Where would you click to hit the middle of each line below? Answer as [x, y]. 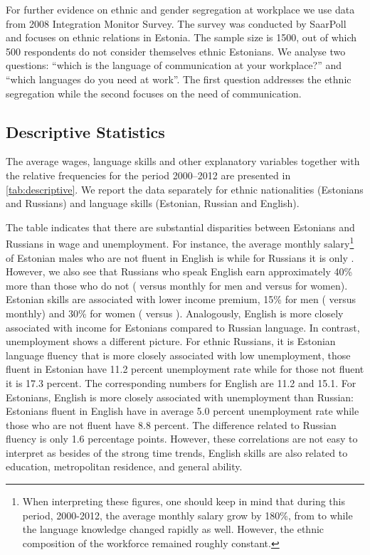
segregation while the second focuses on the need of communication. [154, 93]
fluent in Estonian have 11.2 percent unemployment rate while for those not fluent [185, 369]
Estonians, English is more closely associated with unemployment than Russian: [180, 397]
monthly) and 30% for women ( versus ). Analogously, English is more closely [175, 313]
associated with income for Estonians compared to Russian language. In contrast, [183, 327]
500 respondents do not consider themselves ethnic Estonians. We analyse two [176, 51]
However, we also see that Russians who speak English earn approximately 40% [179, 271]
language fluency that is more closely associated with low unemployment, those [178, 355]
